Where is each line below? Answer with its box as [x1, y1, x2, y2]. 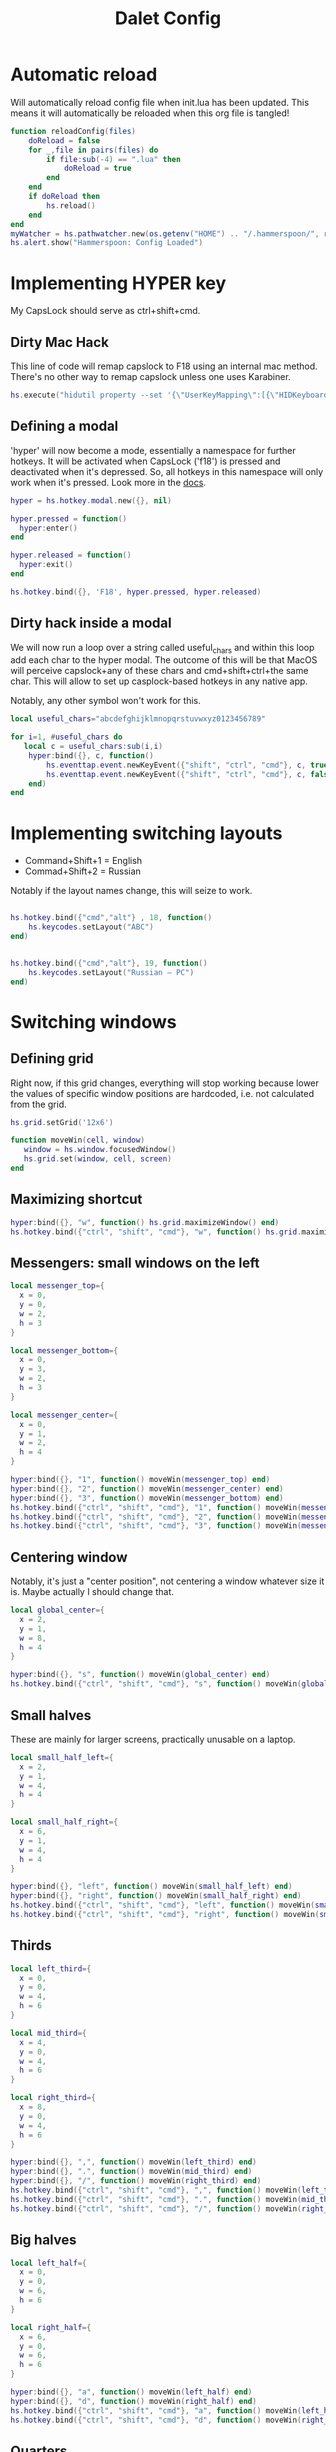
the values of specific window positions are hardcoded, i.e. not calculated [10, 1087, 315, 1099]
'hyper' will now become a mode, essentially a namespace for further [10, 444, 297, 456]
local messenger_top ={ [10, 1281, 105, 1291]
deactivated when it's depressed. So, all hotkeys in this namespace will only [10, 465, 324, 477]
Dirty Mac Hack [10, 333, 110, 351]
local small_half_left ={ [10, 1752, 114, 1762]
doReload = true [63, 163, 132, 174]
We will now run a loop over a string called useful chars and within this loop [10, 641, 315, 656]
